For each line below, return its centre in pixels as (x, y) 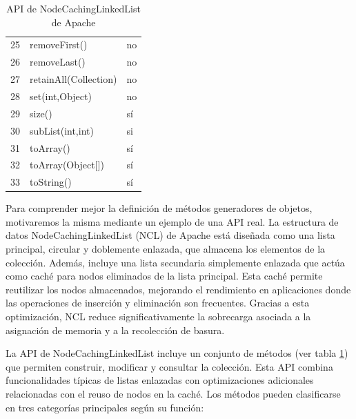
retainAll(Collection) (73, 79)
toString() (51, 182)
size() (41, 113)
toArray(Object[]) (67, 165)
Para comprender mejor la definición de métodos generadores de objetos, (159, 208)
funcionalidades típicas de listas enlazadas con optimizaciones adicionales (160, 380)
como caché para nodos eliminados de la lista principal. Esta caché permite (164, 276)
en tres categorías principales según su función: (105, 407)
